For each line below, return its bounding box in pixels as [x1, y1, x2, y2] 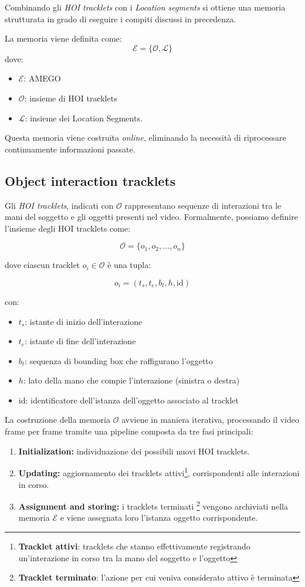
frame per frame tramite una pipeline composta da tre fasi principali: [5, 425, 253, 437]
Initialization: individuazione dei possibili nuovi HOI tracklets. [18, 445, 250, 457]
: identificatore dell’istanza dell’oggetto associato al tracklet [25, 393, 239, 406]
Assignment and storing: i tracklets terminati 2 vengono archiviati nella [18, 498, 288, 512]
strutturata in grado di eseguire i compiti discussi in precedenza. [5, 12, 236, 25]
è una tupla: [107, 259, 151, 271]
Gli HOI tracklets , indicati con [5, 199, 114, 211]
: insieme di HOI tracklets [24, 91, 117, 104]
